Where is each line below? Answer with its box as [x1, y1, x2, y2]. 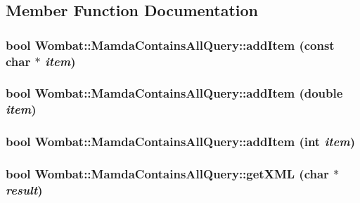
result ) [6, 181, 43, 198]
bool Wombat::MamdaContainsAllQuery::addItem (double [6, 84, 343, 102]
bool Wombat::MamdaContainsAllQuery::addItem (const [6, 36, 335, 53]
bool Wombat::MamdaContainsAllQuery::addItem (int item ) [6, 133, 356, 150]
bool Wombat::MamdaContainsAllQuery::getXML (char [6, 165, 329, 183]
